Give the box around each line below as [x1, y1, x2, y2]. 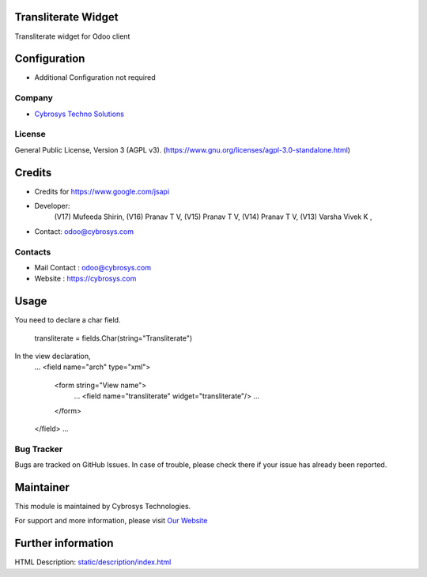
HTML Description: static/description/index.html [14, 557, 172, 567]
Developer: [34, 202, 70, 210]
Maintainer [14, 481, 70, 494]
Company [14, 92, 53, 104]
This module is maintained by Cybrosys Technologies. [14, 502, 191, 511]
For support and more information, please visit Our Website [14, 516, 208, 526]
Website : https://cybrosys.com [34, 273, 137, 284]
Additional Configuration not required [34, 73, 156, 82]
